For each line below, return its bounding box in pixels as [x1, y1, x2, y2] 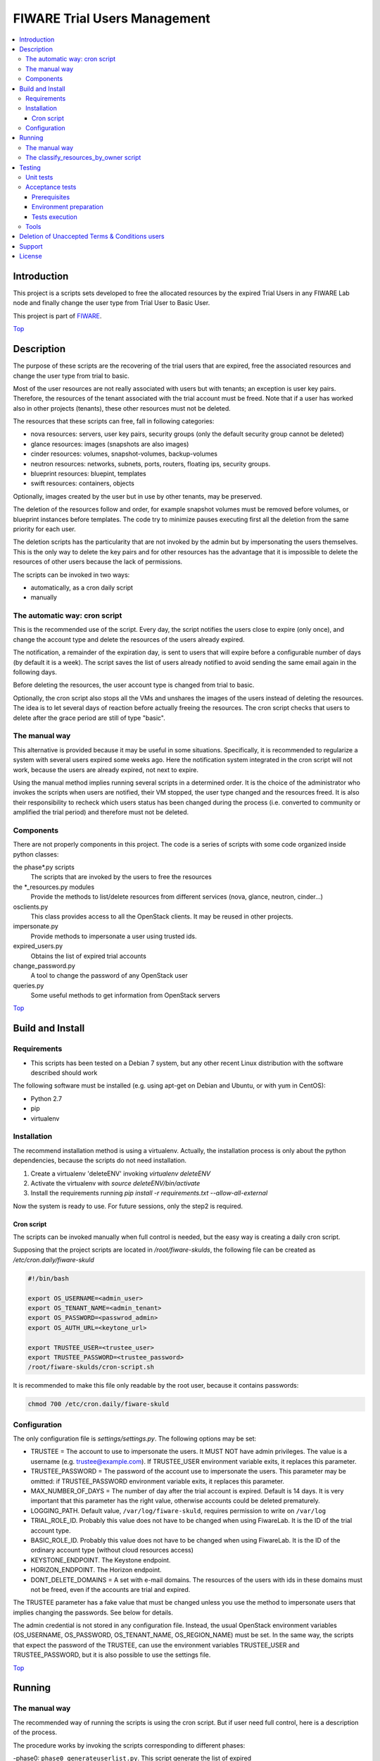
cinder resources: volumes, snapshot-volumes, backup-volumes [30, 449, 218, 458]
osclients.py [13, 902, 49, 911]
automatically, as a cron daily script [30, 583, 134, 592]
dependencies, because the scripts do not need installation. [13, 1156, 186, 1165]
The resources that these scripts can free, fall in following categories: [13, 417, 215, 425]
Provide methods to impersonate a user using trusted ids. [30, 932, 197, 940]
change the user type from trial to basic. [13, 371, 130, 380]
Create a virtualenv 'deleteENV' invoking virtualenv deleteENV [30, 1169, 211, 1178]
